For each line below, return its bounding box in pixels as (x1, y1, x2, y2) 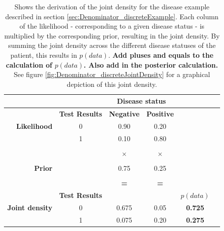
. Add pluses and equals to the (108, 49, 214, 60)
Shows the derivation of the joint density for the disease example (14, 1, 210, 11)
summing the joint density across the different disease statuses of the (8, 40, 216, 50)
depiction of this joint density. (66, 78, 157, 89)
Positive (146, 109, 174, 119)
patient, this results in (10, 49, 77, 60)
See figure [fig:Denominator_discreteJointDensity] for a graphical (13, 69, 210, 79)
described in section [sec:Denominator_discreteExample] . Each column (5, 11, 219, 21)
